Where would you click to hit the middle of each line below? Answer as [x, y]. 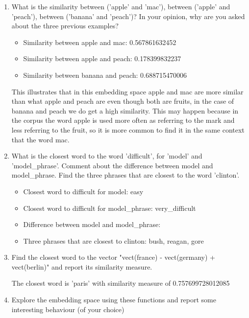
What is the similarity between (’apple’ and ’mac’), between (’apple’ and [121, 6]
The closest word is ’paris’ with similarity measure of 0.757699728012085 [121, 283]
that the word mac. [40, 139]
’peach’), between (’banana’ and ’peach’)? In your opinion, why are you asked [128, 16]
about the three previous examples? [65, 26]
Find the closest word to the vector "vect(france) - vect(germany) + [113, 257]
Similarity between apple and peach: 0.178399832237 [102, 58]
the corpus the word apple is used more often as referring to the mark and [123, 120]
